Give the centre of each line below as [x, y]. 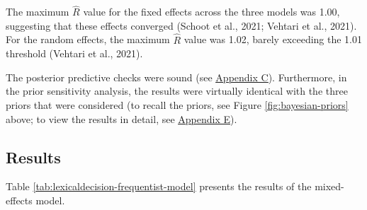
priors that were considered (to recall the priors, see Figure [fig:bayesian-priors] [177, 105]
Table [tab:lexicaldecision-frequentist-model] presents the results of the [159, 186]
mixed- [329, 186]
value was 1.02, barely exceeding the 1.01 [273, 39]
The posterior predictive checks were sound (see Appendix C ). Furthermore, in [176, 77]
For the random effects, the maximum [88, 39]
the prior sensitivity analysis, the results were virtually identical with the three [177, 91]
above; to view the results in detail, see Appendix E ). [122, 118]
